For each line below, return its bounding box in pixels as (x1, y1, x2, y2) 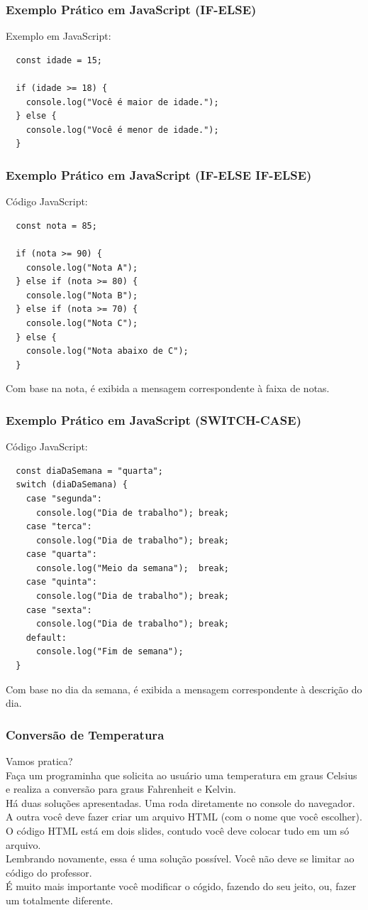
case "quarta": (26, 549, 97, 560)
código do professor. (6, 865, 92, 879)
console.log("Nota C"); (26, 318, 138, 328)
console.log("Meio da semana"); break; (35, 563, 229, 573)
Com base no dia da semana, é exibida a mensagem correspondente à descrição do (6, 681, 362, 696)
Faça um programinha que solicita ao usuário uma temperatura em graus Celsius (6, 767, 357, 782)
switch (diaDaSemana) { (16, 480, 128, 490)
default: (26, 632, 67, 643)
